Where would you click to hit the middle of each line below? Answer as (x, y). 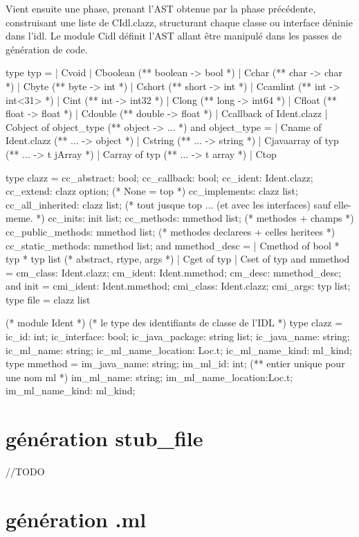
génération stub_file (104, 438)
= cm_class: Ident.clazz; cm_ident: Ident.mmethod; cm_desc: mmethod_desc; (174, 272)
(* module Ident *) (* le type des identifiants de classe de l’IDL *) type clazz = (174, 323)
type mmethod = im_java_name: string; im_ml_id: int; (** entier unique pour (175, 363)
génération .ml (76, 519)
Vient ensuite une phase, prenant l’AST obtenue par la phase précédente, (161, 8)
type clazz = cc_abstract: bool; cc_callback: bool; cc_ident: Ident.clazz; (159, 177)
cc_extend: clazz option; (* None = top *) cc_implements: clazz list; (152, 191)
